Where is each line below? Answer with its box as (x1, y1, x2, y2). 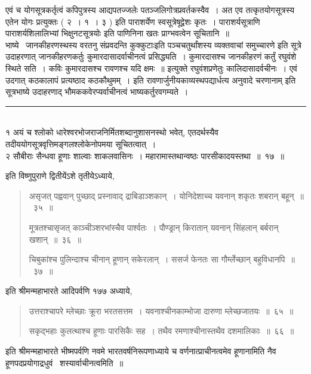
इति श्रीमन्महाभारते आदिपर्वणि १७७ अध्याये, (5, 285, 133, 297)
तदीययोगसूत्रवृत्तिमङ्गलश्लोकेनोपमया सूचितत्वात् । (5, 137, 156, 150)
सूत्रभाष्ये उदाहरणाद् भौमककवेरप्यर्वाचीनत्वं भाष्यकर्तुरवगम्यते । (5, 85, 189, 98)
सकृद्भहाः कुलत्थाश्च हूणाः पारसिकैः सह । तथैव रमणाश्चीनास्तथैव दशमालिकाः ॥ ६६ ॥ (29, 324, 294, 337)
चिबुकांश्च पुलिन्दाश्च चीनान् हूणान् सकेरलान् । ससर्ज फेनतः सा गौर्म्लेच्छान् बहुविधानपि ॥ (29, 253, 295, 265)
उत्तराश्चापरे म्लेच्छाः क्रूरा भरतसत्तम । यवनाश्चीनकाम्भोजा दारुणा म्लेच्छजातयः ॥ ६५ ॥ (29, 304, 294, 317)
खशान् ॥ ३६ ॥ (29, 233, 81, 245)
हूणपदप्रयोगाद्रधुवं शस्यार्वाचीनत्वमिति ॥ (5, 356, 124, 369)
